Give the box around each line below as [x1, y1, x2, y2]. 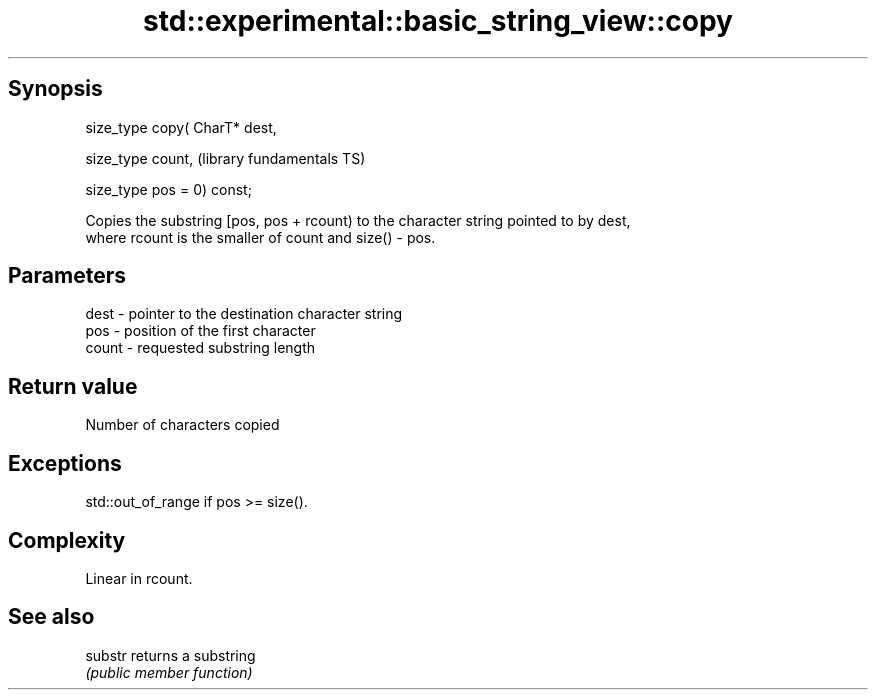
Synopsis [8, 76, 103, 102]
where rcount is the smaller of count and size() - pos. [85, 228, 436, 246]
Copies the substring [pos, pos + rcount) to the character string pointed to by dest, [85, 211, 631, 229]
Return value [8, 373, 138, 399]
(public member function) [85, 663, 253, 681]
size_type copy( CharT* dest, [85, 118, 277, 136]
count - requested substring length [85, 339, 316, 357]
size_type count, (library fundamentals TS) [85, 149, 366, 167]
